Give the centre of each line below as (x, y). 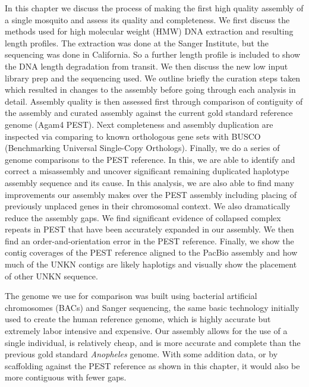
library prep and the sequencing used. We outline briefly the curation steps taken (153, 78)
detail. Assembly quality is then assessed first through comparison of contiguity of (154, 101)
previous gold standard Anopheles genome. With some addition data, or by (141, 354)
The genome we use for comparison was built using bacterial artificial (131, 296)
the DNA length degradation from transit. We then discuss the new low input (146, 66)
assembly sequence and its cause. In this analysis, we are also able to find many (149, 182)
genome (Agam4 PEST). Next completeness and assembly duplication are (139, 124)
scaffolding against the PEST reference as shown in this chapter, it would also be (152, 365)
